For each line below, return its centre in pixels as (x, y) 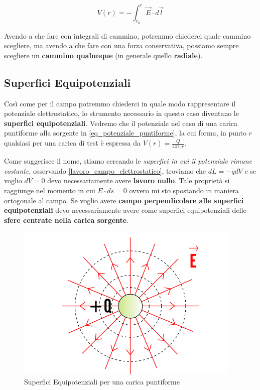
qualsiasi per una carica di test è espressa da (72, 143)
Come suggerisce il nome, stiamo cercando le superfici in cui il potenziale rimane (128, 161)
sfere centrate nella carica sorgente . (67, 220)
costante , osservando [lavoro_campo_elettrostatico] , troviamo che (105, 170)
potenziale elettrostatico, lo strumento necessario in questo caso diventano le (121, 113)
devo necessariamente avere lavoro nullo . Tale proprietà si (139, 180)
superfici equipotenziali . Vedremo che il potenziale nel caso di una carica (121, 123)
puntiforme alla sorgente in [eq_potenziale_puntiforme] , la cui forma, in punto (125, 133)
